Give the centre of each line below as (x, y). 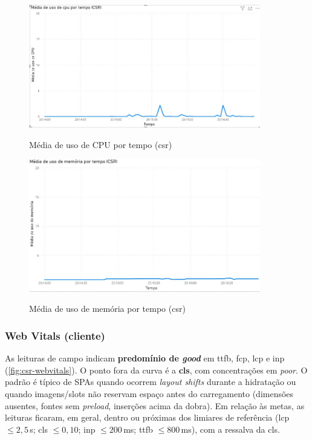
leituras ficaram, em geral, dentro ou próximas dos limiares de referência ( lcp (147, 417)
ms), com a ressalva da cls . (230, 429)
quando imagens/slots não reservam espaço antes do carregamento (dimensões (149, 394)
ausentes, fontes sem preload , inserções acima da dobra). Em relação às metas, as (155, 405)
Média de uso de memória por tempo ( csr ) (107, 309)
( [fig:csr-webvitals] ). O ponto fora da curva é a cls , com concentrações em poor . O (156, 370)
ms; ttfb (138, 429)
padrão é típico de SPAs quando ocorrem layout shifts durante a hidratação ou (151, 382)
